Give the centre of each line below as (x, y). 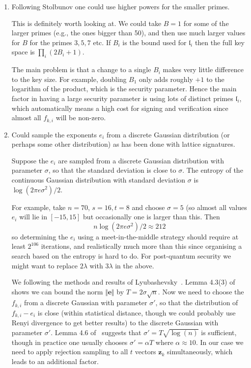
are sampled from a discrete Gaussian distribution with (141, 160)
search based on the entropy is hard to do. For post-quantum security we (121, 255)
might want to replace (44, 265)
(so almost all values (216, 207)
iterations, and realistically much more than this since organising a (141, 246)
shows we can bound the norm (57, 291)
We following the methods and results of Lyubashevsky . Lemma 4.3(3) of (123, 282)
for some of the (206, 23)
